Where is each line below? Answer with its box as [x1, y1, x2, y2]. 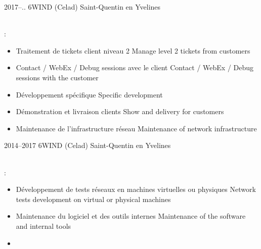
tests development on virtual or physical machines [16, 193, 171, 204]
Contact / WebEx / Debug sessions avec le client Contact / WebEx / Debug [16, 62, 254, 73]
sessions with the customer [16, 72, 99, 82]
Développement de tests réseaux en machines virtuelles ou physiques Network [16, 184, 256, 194]
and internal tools [16, 220, 71, 231]
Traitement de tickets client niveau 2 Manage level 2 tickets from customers [16, 45, 250, 56]
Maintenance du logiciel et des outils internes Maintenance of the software [16, 211, 246, 221]
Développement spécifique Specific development [16, 89, 163, 99]
